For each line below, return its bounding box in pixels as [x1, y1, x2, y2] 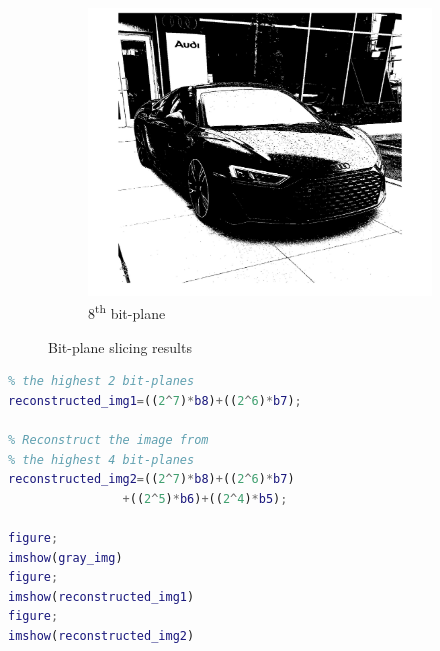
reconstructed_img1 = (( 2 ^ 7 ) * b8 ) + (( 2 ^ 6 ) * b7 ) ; [8, 393, 302, 408]
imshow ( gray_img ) [8, 550, 123, 565]
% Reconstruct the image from [8, 433, 209, 448]
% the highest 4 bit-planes [8, 452, 195, 467]
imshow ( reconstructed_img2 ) [8, 629, 195, 644]
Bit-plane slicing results [48, 336, 192, 357]
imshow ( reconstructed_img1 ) [8, 589, 195, 604]
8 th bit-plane [88, 300, 166, 324]
